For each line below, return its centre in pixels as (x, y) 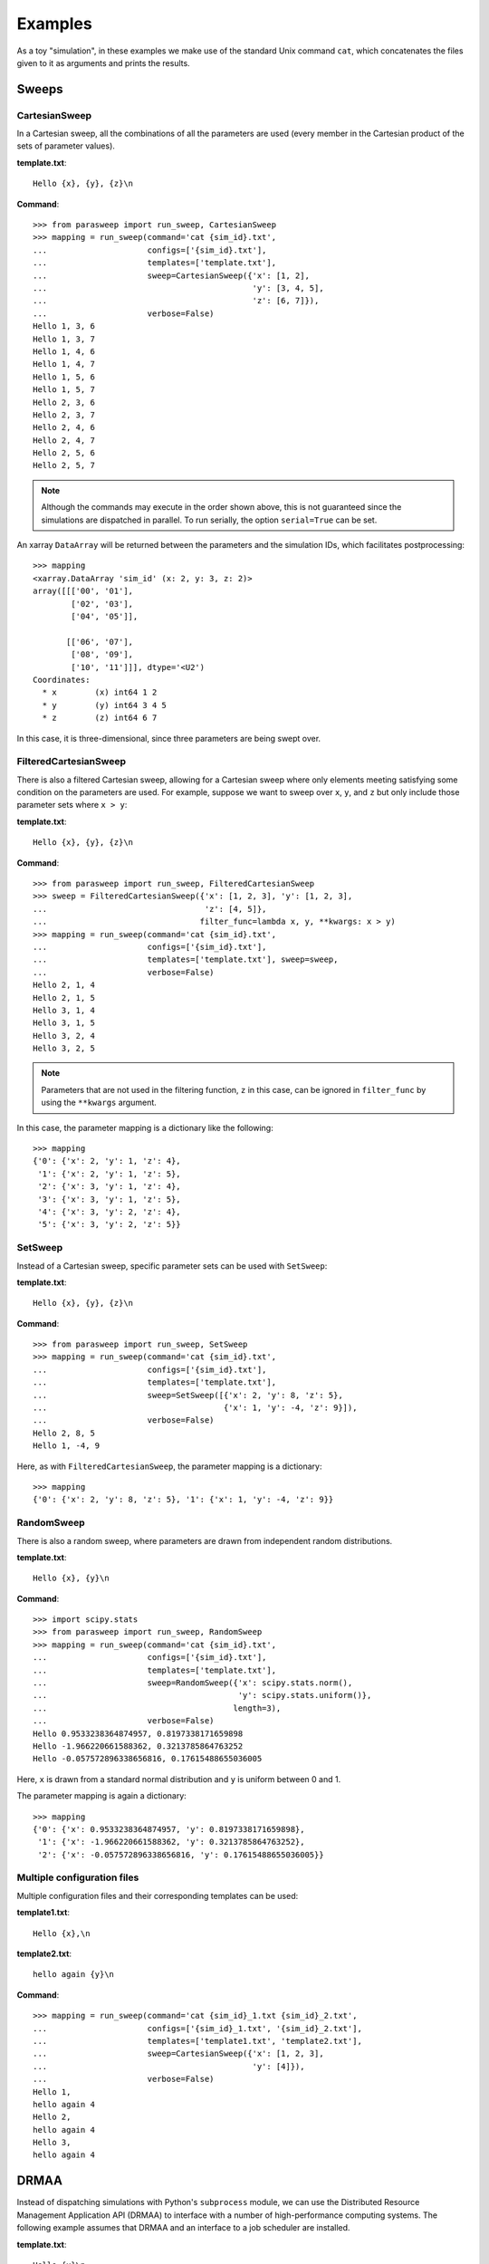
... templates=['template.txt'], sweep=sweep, (186, 959)
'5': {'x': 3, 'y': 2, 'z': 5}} (109, 1224)
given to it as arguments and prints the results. (103, 62)
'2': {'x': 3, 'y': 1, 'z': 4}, (109, 1187)
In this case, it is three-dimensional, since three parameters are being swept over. (169, 738)
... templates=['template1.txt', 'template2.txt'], (197, 2041)
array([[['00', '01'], (83, 591)
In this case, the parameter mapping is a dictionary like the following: (145, 1127)
